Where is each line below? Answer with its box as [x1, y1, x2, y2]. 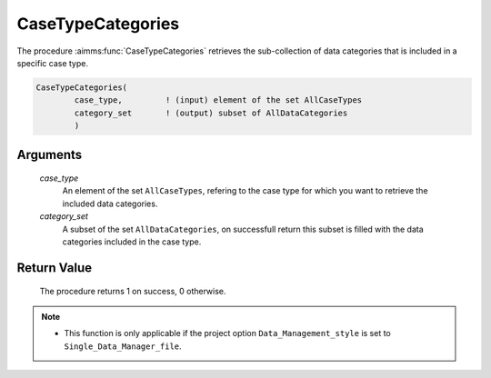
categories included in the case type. [62, 236, 202, 247]
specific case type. [16, 57, 88, 68]
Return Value [16, 260, 93, 275]
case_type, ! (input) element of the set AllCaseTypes [74, 95, 363, 105]
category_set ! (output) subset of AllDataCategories [74, 107, 348, 118]
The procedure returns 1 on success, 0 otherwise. [39, 286, 226, 297]
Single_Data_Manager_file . [64, 341, 182, 352]
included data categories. [62, 198, 158, 209]
